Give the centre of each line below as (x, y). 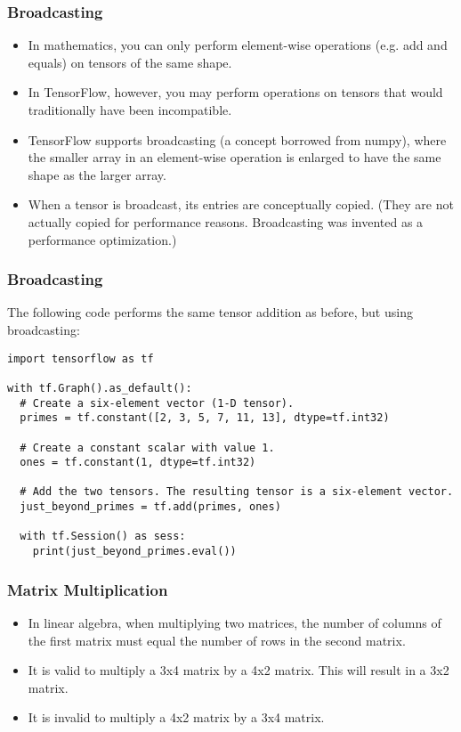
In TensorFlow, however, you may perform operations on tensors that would (235, 92)
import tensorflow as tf (81, 358)
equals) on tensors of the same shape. (130, 62)
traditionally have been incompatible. (130, 110)
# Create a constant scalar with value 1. (147, 447)
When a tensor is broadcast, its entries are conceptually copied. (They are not (241, 204)
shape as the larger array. (97, 174)
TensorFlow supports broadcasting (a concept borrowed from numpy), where (237, 139)
